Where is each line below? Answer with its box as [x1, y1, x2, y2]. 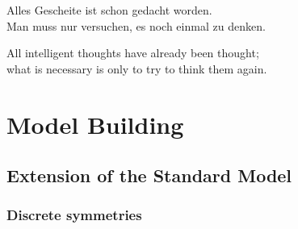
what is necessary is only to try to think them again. [6, 60, 267, 77]
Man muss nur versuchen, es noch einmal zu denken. [6, 17, 266, 34]
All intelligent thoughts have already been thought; [6, 44, 259, 61]
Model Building [6, 107, 184, 140]
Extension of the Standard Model [6, 163, 292, 188]
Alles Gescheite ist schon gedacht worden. [6, 2, 212, 18]
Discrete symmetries [6, 205, 142, 225]
